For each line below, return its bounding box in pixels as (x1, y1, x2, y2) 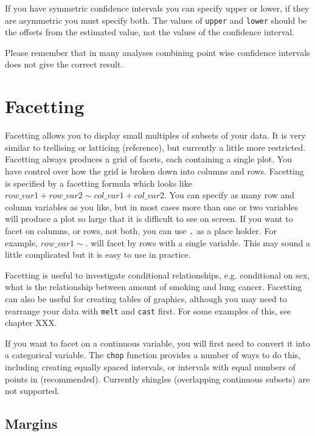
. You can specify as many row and (164, 189, 295, 201)
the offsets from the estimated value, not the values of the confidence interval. (5, 26, 294, 38)
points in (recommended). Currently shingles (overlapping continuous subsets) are (5, 372, 310, 385)
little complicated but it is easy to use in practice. (5, 248, 191, 261)
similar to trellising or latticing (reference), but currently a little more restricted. (5, 140, 306, 153)
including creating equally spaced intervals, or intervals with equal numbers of (5, 361, 296, 373)
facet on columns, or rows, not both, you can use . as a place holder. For (5, 224, 277, 237)
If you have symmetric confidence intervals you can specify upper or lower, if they (5, 2, 310, 14)
